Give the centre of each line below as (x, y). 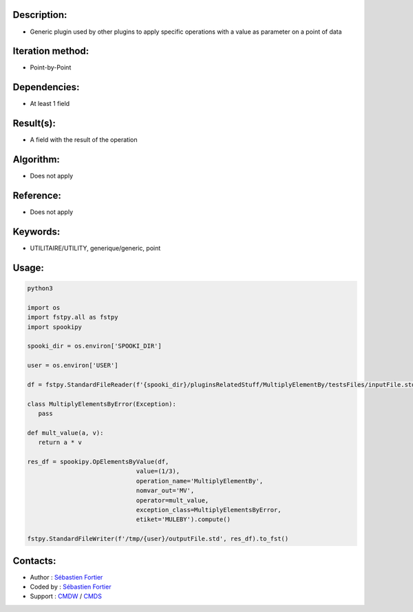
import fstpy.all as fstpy (73, 317)
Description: (40, 15)
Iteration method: (51, 51)
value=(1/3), (158, 471)
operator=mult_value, (172, 500)
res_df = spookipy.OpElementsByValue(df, (98, 462)
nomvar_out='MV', (165, 491)
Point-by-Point (51, 67)
